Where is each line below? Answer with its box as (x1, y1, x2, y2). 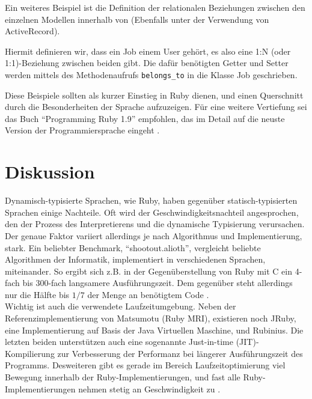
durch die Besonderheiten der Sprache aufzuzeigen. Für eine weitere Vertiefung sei (5, 100, 307, 113)
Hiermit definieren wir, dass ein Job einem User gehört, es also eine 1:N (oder (5, 44, 291, 57)
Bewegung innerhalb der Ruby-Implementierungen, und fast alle (5, 371, 240, 383)
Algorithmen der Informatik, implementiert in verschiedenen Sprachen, (5, 253, 266, 266)
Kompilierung (5, 347, 55, 359)
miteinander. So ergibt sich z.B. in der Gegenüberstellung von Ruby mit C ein (5, 264, 292, 277)
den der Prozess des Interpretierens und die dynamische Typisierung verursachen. (5, 218, 305, 230)
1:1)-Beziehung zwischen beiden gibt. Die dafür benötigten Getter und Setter (5, 56, 289, 69)
